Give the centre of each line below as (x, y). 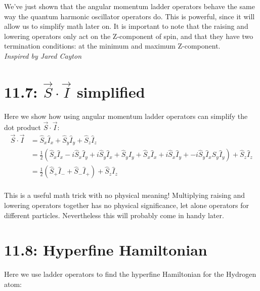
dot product (23, 127)
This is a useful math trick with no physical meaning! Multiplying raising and (125, 195)
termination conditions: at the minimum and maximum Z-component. (112, 46)
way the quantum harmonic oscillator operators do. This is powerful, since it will (129, 16)
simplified (111, 92)
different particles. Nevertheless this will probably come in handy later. (114, 215)
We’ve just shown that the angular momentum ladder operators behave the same (129, 6)
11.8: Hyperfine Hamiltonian (106, 250)
